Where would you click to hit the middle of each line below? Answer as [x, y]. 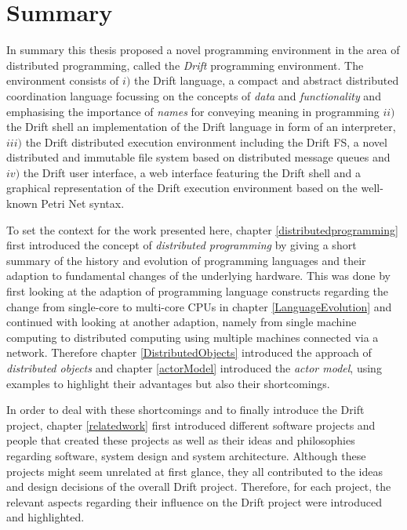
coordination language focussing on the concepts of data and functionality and [194, 95]
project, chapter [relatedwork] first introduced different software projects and [191, 425]
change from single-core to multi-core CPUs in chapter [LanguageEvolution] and [199, 306]
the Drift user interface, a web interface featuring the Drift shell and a [192, 172]
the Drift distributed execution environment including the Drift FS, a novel [206, 142]
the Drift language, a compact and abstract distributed [267, 80]
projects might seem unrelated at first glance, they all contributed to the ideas [194, 471]
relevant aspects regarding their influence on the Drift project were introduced [194, 501]
